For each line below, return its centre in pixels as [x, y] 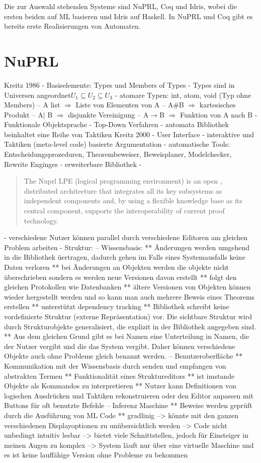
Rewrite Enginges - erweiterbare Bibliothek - [73, 164]
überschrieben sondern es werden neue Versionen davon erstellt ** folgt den [120, 277]
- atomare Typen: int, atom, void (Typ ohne [183, 95]
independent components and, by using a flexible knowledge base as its [133, 200]
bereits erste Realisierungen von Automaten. [72, 26]
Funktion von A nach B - [219, 114]
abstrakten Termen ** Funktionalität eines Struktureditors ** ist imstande [119, 375]
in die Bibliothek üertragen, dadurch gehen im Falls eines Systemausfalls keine [125, 257]
